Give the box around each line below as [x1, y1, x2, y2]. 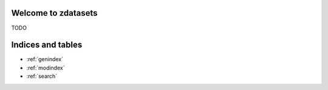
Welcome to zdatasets [11, 8, 98, 18]
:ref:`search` [26, 72, 58, 80]
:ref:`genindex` [26, 56, 64, 63]
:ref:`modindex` [26, 64, 65, 71]
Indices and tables [11, 40, 83, 50]
